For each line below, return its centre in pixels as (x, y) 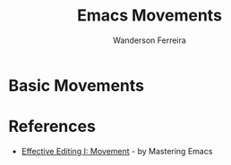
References (52, 127)
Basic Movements (77, 85)
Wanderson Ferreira (150, 40)
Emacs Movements (150, 16)
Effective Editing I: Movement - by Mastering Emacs (117, 151)
